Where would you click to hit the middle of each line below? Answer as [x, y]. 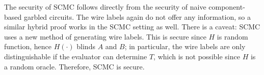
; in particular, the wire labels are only [185, 46]
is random [232, 36]
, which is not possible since [197, 56]
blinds [86, 46]
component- [227, 7]
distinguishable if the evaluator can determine [76, 56]
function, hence [28, 46]
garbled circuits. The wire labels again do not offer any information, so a [137, 16]
